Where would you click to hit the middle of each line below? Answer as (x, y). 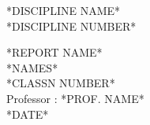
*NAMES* (32, 67)
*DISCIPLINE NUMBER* (71, 26)
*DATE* (28, 114)
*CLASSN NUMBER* (61, 83)
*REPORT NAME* (54, 52)
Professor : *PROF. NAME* (75, 98)
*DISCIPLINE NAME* (64, 10)
